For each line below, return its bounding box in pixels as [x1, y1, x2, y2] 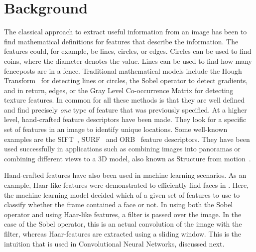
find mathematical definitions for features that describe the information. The [4, 36, 239, 46]
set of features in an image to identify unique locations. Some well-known [4, 124, 228, 134]
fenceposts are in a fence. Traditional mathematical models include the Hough [4, 65, 242, 76]
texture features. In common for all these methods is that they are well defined [4, 95, 245, 105]
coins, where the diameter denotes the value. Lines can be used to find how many [4, 55, 252, 66]
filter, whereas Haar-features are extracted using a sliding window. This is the [4, 229, 241, 239]
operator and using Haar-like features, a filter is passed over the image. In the [4, 209, 242, 219]
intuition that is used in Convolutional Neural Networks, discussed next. [4, 238, 225, 249]
